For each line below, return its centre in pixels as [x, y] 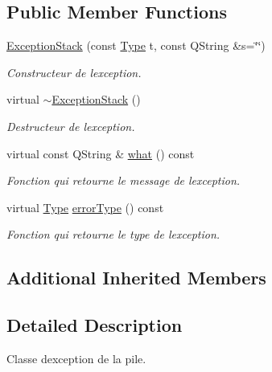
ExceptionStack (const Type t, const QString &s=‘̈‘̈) [136, 45]
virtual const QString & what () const [101, 153]
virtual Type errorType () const [85, 207]
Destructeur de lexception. [71, 126]
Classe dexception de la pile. [76, 358]
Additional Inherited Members [136, 278]
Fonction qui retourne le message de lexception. [124, 180]
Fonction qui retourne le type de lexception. [113, 234]
